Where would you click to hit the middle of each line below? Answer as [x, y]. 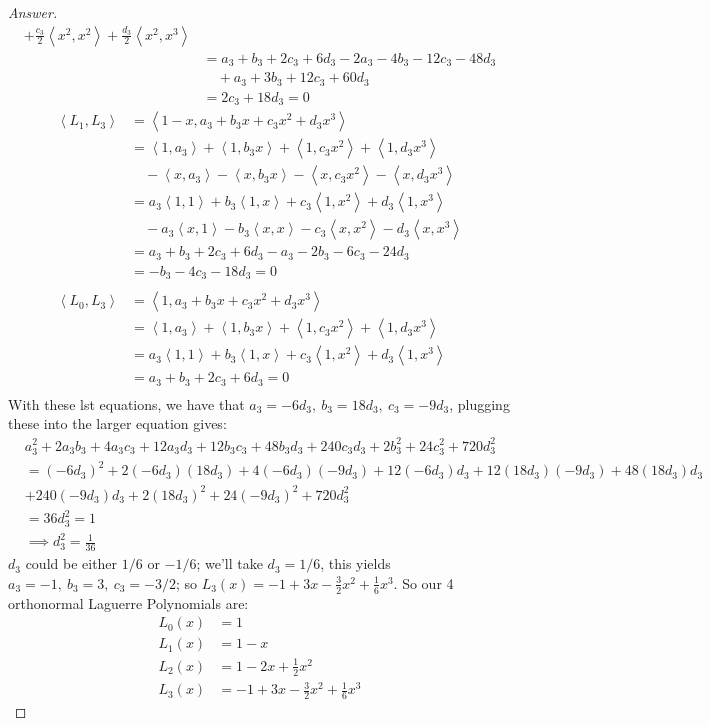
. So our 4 [423, 582]
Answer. [33, 12]
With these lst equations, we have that [126, 403]
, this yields [355, 563]
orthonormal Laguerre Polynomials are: [128, 602]
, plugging [479, 403]
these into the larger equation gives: [117, 423]
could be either [71, 563]
